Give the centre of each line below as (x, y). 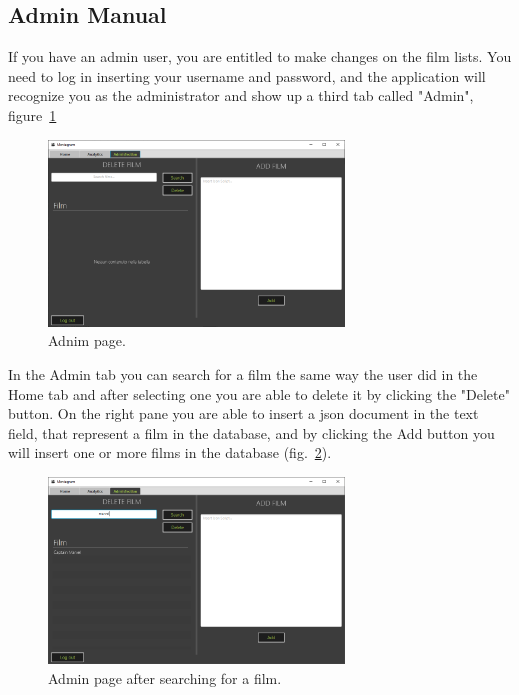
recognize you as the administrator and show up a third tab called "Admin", (241, 95)
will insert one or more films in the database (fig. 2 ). (170, 452)
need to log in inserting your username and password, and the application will (247, 75)
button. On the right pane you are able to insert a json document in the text (243, 413)
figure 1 (32, 114)
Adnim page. (87, 340)
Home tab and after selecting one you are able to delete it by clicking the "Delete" (259, 393)
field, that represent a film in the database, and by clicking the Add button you (251, 432)
